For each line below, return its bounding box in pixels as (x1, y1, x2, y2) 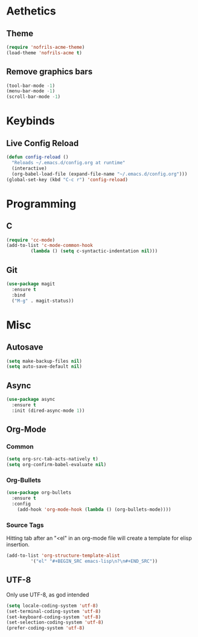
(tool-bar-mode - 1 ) (6, 83, 56, 89)
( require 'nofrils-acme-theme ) (6, 44, 85, 50)
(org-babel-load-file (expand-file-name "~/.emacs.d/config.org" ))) (11, 171, 188, 177)
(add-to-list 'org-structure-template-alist (6, 552, 120, 559)
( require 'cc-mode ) (6, 237, 56, 243)
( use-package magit (6, 281, 56, 287)
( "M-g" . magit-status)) (11, 298, 74, 304)
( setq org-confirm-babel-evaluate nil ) (6, 462, 107, 468)
